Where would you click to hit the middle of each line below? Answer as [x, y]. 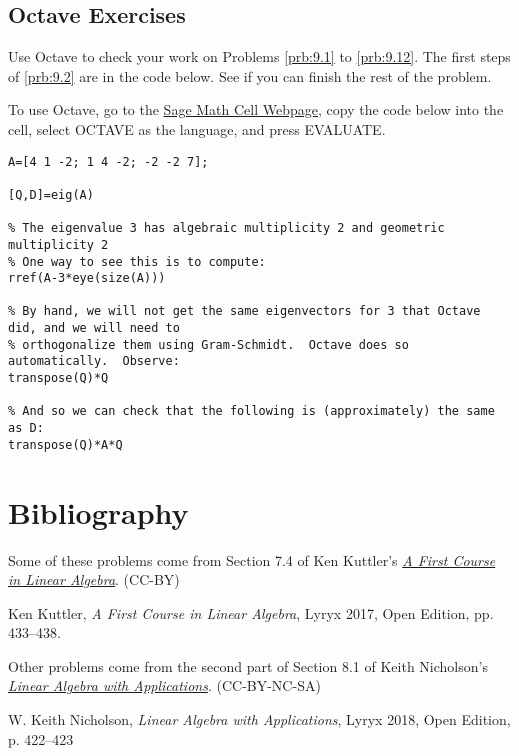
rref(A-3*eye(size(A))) [87, 278]
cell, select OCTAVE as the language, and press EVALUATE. [197, 128]
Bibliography [98, 511]
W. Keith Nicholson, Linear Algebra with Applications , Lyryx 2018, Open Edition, [259, 719]
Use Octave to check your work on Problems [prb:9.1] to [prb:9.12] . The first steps [259, 56]
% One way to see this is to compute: [137, 261]
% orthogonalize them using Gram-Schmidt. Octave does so [208, 344]
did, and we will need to [94, 328]
